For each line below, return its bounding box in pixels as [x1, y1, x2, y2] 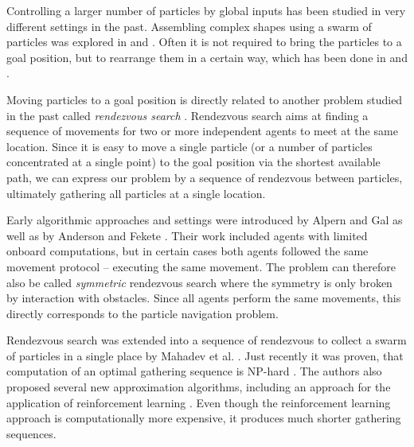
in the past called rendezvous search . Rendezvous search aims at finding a [6, 107, 369, 123]
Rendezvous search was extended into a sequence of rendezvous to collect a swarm [6, 332, 407, 348]
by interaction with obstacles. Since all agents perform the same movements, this [6, 290, 401, 306]
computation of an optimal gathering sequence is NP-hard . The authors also [6, 363, 382, 379]
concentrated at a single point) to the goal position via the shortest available [6, 154, 381, 170]
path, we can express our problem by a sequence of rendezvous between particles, [6, 169, 403, 185]
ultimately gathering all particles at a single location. [6, 185, 266, 201]
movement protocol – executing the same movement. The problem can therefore [6, 258, 396, 274]
